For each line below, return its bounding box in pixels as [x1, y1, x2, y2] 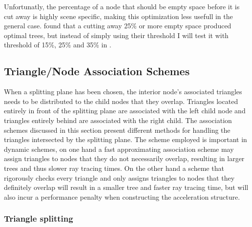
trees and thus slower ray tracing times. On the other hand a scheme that [4, 163, 224, 173]
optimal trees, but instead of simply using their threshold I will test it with [4, 30, 229, 40]
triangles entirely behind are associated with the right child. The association [4, 115, 232, 125]
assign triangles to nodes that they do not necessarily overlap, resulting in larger [4, 153, 245, 164]
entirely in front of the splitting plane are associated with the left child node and [4, 105, 246, 116]
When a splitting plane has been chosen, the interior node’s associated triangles [4, 86, 242, 97]
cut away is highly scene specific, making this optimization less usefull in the [4, 11, 233, 21]
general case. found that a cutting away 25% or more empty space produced [4, 21, 231, 31]
